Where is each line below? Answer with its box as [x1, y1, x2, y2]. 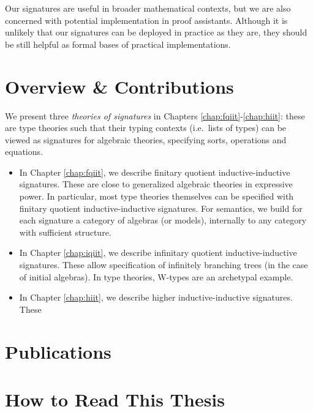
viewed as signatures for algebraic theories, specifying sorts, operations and [5, 133, 287, 146]
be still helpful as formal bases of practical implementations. [5, 37, 231, 50]
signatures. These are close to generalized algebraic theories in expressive [19, 178, 293, 190]
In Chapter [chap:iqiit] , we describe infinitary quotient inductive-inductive [19, 246, 297, 259]
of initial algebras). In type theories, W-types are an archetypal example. [19, 270, 293, 283]
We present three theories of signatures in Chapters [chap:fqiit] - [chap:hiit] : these [5, 109, 305, 122]
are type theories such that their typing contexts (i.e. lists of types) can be [5, 121, 287, 134]
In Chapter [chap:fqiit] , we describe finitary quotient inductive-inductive [19, 165, 290, 178]
